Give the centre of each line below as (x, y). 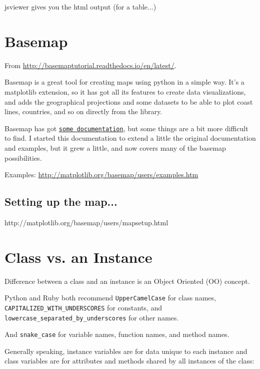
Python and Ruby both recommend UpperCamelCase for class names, (110, 298)
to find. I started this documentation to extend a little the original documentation (130, 138)
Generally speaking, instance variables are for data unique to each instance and (126, 351)
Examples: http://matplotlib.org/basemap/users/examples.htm (101, 174)
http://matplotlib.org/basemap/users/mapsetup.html (86, 222)
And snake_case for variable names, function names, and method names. (117, 334)
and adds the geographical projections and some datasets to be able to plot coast (129, 101)
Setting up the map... (61, 202)
